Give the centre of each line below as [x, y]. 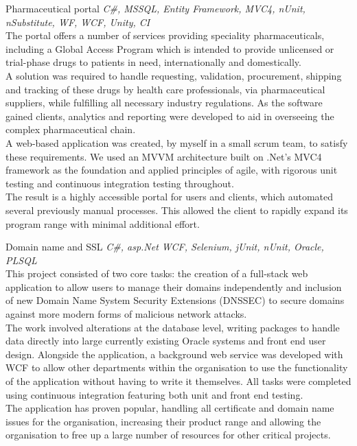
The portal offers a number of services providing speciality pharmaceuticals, [165, 35]
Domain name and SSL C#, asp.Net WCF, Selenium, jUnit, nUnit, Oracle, [165, 247]
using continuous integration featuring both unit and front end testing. [154, 394]
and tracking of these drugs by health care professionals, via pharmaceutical [165, 89]
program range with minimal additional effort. [103, 223]
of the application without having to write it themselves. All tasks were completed [178, 381]
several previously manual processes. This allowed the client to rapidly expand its [177, 210]
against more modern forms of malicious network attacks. [126, 314]
